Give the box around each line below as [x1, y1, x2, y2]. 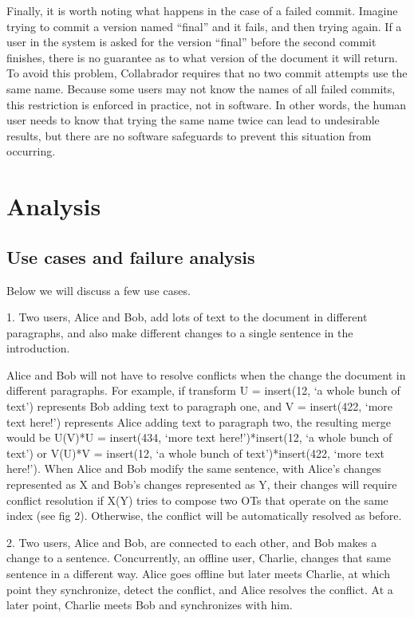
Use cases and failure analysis [6, 244, 255, 269]
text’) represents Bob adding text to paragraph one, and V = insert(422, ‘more [6, 398, 393, 415]
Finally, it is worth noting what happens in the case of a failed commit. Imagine [6, 2, 398, 18]
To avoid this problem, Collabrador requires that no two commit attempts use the [6, 65, 408, 81]
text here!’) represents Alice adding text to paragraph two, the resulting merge [6, 413, 391, 430]
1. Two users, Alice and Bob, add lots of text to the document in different [6, 309, 368, 325]
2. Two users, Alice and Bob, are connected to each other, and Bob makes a [6, 533, 377, 550]
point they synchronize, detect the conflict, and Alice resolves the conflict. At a [6, 581, 393, 597]
